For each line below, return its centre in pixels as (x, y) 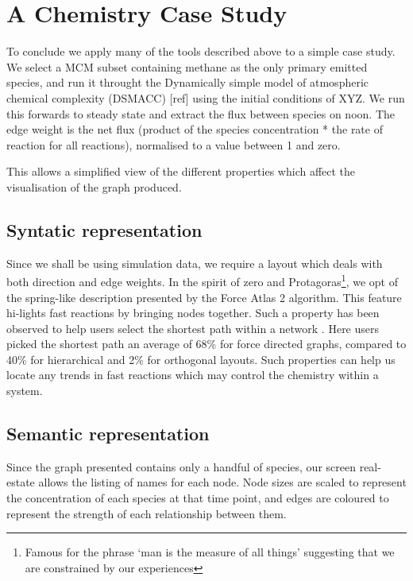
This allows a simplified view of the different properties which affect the (181, 171)
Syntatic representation (104, 229)
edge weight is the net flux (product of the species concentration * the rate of (195, 129)
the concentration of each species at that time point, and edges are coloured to (198, 498)
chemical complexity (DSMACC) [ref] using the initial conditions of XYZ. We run (206, 97)
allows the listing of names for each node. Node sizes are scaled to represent (222, 482)
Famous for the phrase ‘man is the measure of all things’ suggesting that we (210, 552)
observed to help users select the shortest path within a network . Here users (193, 328)
